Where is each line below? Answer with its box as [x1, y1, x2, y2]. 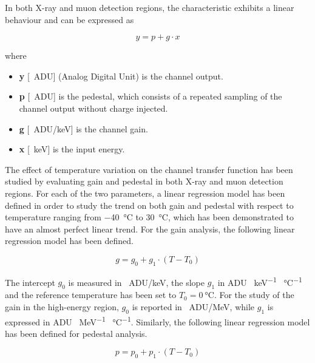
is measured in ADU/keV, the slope [68, 276, 205, 288]
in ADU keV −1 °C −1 [217, 274, 302, 288]
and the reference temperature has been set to [5, 288, 177, 301]
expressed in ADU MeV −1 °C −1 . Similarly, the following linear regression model [5, 313, 310, 328]
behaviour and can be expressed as [5, 13, 134, 25]
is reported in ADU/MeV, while [132, 300, 255, 313]
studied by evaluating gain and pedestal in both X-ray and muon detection [5, 175, 283, 188]
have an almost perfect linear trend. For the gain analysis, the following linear [5, 222, 295, 235]
